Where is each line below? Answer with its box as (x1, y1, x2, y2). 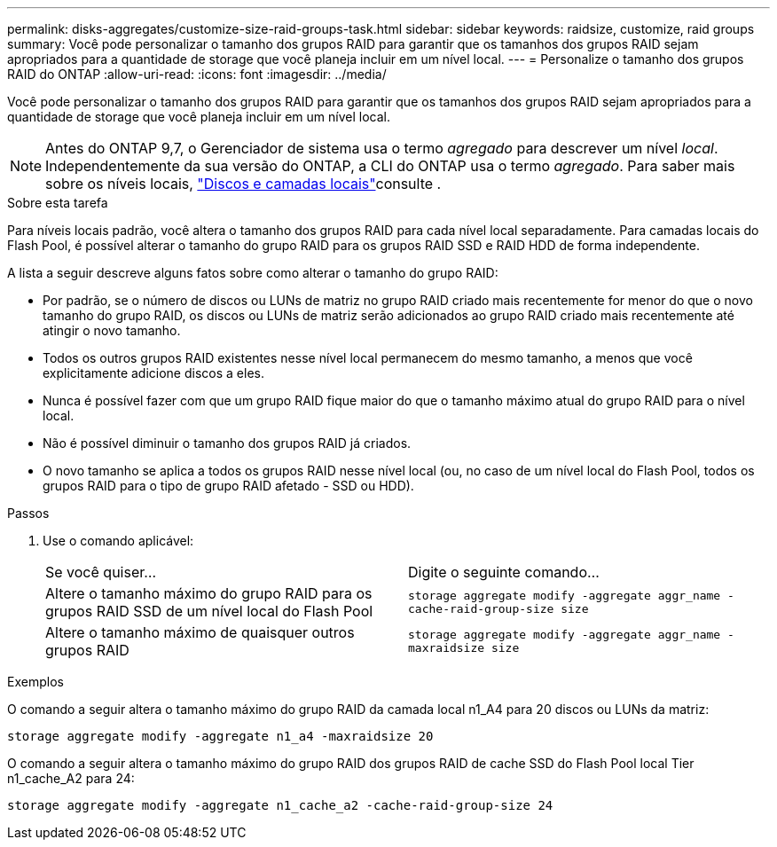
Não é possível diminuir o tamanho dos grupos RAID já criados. (43, 435, 412, 451)
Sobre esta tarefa (7, 195, 108, 210)
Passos (7, 506, 50, 521)
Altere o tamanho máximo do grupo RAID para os (45, 584, 373, 602)
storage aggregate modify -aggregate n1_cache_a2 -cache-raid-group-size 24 (7, 798, 553, 812)
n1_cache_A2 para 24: (7, 771, 135, 786)
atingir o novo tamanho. (43, 323, 181, 338)
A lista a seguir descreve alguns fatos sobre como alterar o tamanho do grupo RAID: (7, 265, 498, 280)
